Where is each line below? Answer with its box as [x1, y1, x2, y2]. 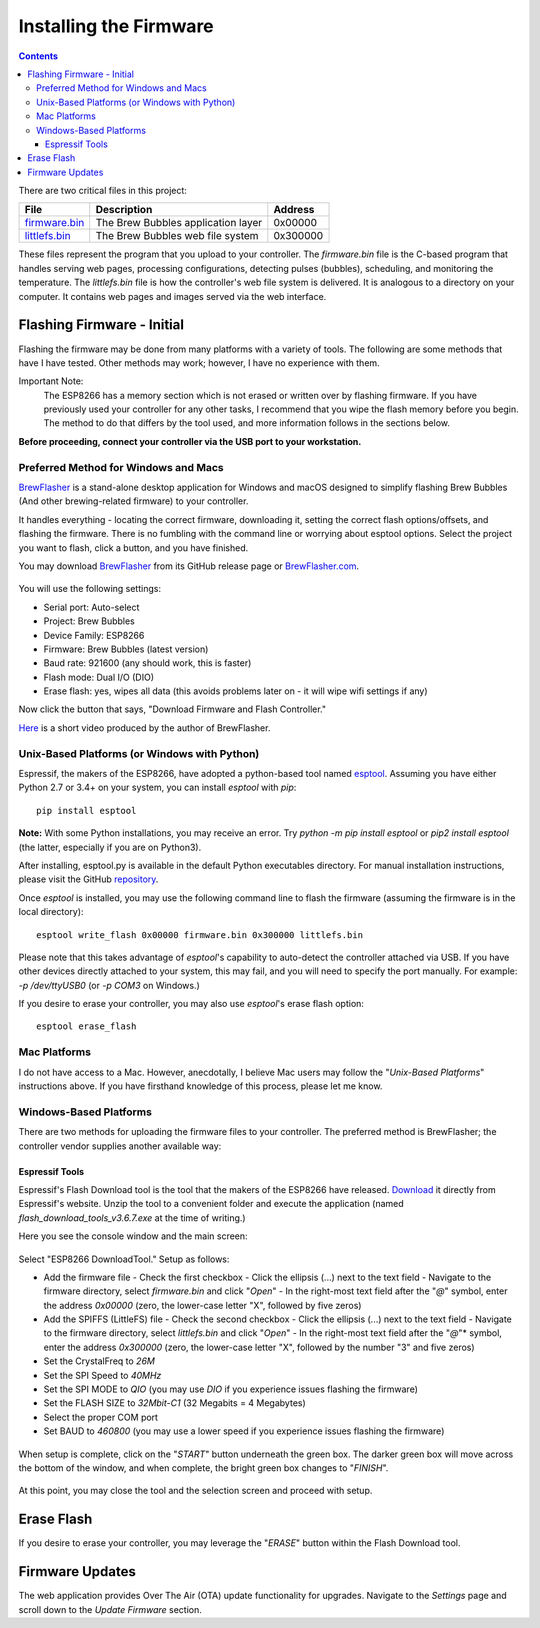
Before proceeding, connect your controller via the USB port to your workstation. [18, 435, 362, 447]
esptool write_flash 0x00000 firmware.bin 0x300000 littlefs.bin [36, 929, 364, 940]
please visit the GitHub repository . [18, 873, 159, 885]
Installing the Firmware [18, 15, 214, 37]
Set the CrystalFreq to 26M [43, 1355, 155, 1367]
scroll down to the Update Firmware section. [18, 1603, 202, 1615]
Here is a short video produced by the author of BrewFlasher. [18, 721, 271, 734]
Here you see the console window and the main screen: [18, 1230, 249, 1242]
